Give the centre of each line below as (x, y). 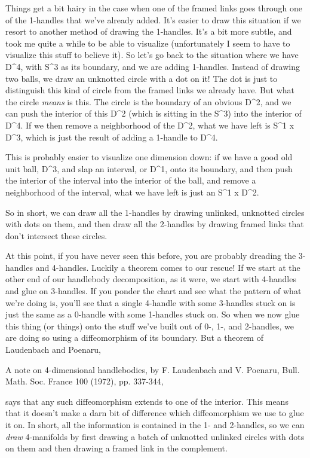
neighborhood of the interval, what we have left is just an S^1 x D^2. (132, 192)
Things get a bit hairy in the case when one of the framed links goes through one (154, 8)
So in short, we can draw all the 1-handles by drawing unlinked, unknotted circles (155, 212)
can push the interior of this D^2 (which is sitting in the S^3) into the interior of (154, 113)
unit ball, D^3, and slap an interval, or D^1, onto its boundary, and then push (149, 168)
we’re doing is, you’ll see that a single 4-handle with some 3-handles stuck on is (151, 302)
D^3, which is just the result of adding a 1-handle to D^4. (112, 137)
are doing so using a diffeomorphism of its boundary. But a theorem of (134, 338)
